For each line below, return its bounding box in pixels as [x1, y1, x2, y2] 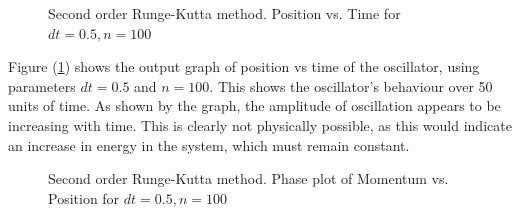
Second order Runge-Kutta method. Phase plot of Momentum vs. [48, 168, 449, 189]
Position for [48, 187, 120, 208]
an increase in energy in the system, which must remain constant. [8, 134, 410, 155]
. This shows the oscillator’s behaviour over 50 [209, 75, 493, 96]
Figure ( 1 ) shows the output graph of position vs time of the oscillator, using [8, 56, 480, 77]
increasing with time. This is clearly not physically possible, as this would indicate [8, 114, 512, 135]
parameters [8, 75, 76, 96]
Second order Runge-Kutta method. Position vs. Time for [48, 3, 401, 23]
